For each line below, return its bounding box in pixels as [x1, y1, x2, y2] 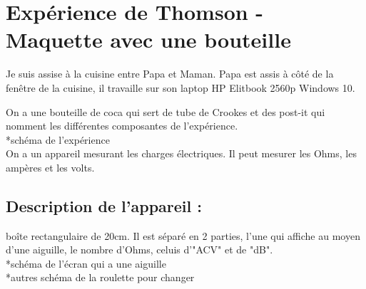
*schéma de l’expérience [6, 132, 110, 147]
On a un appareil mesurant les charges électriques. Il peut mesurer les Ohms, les [6, 146, 357, 161]
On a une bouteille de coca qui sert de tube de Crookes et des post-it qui [6, 104, 325, 119]
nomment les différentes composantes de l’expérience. [6, 118, 238, 133]
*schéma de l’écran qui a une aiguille [6, 256, 166, 270]
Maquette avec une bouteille [6, 25, 291, 54]
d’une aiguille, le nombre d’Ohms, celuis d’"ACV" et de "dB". [6, 242, 273, 257]
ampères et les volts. [6, 159, 95, 174]
